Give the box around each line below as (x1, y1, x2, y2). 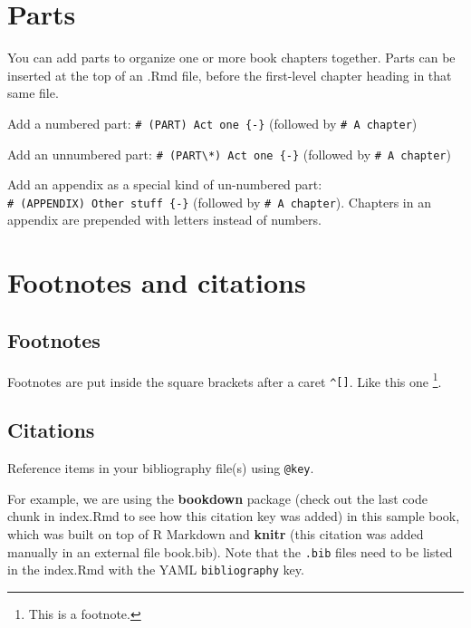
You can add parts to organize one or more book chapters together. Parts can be (7, 48, 456, 67)
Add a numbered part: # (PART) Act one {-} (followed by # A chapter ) (7, 113, 418, 132)
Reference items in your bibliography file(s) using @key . (7, 459, 314, 478)
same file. (7, 83, 59, 102)
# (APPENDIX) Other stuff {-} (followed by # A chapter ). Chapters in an (7, 192, 431, 211)
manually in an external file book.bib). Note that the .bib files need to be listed (7, 542, 453, 561)
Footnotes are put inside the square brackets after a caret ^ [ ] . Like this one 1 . (7, 369, 442, 391)
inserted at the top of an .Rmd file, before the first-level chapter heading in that (7, 65, 452, 84)
